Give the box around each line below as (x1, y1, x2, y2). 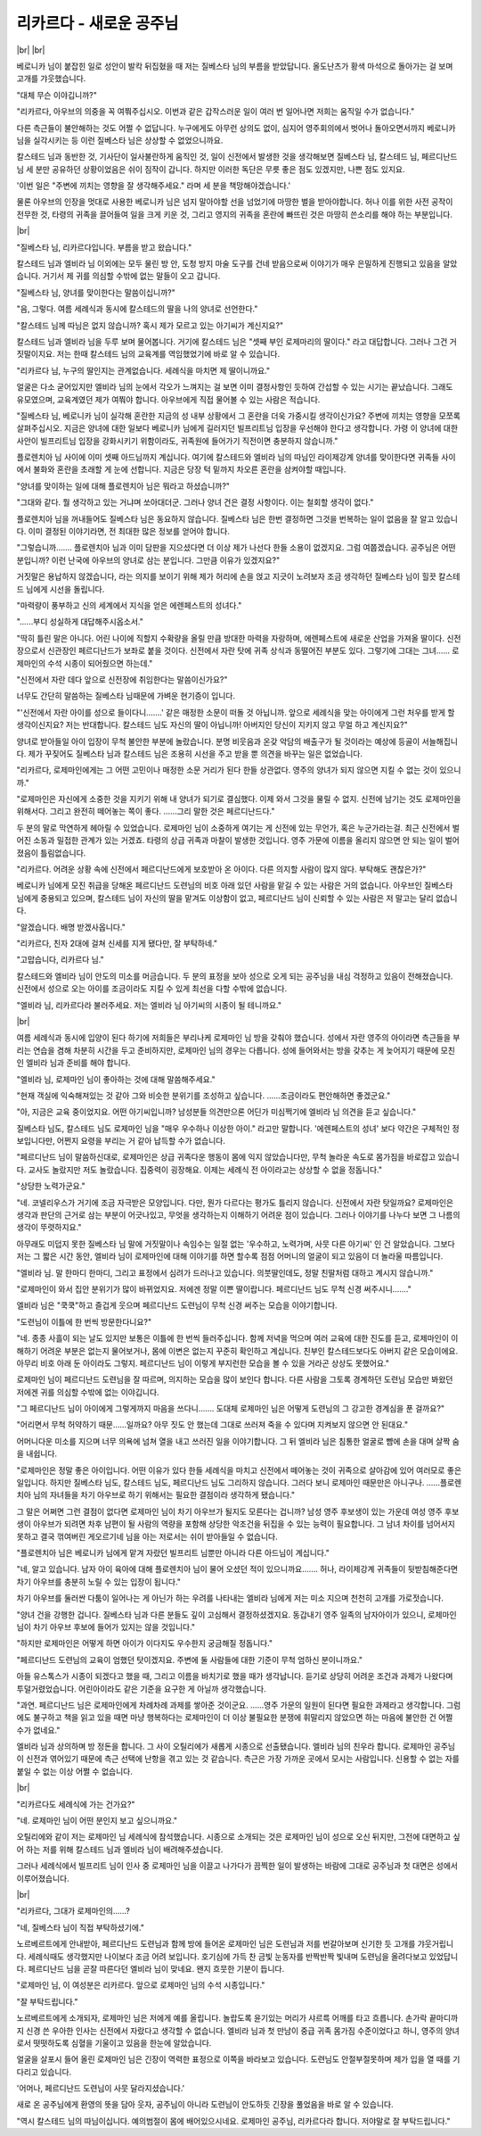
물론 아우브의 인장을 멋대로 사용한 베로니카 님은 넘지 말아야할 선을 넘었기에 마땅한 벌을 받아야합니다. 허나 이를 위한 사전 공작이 (16, 196, 453, 207)
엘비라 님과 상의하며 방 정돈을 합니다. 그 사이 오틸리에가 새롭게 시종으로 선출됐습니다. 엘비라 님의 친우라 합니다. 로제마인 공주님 (16, 1741, 456, 1752)
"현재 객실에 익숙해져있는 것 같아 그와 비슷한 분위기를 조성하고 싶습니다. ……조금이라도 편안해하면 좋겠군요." (16, 1089, 391, 1101)
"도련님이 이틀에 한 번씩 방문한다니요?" (16, 1316, 152, 1327)
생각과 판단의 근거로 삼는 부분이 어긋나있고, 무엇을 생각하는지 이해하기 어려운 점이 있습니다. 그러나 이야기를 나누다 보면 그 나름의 (16, 1210, 461, 1221)
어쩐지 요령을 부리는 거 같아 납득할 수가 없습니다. (56, 1136, 226, 1147)
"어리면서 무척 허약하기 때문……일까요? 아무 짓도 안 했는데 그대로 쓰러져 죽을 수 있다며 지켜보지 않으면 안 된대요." (16, 1420, 409, 1430)
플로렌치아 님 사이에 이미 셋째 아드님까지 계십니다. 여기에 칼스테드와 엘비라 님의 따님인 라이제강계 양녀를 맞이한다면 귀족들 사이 (16, 451, 456, 463)
